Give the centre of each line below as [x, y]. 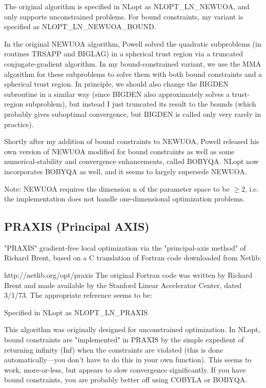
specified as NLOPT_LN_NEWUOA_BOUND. [80, 26]
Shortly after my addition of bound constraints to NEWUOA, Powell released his [132, 141]
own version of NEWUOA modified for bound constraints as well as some [119, 151]
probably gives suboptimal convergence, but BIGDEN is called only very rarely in [133, 114]
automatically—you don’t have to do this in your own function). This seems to [128, 360]
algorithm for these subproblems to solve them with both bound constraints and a [133, 74]
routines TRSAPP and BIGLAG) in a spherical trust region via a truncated [124, 54]
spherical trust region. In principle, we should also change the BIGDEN [116, 84]
